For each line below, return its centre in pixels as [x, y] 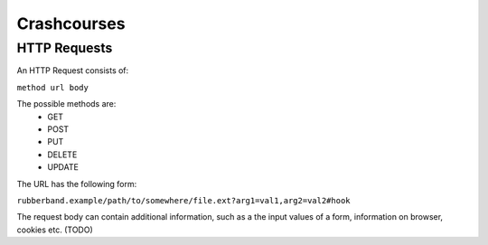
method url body [53, 87]
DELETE [62, 155]
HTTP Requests [65, 48]
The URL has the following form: [77, 184]
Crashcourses [71, 24]
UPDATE [63, 167]
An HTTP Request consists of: [73, 71]
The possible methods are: [66, 104]
